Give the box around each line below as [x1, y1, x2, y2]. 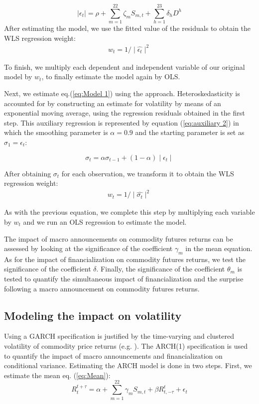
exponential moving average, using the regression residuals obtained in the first [4, 108, 245, 118]
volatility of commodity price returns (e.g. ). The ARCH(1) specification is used [4, 341, 248, 351]
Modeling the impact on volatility [4, 307, 182, 323]
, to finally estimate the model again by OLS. [41, 71, 180, 82]
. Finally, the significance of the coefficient [96, 264, 225, 274]
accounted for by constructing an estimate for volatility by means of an [4, 98, 221, 108]
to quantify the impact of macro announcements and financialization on [4, 350, 223, 361]
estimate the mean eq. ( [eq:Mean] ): [4, 370, 111, 380]
